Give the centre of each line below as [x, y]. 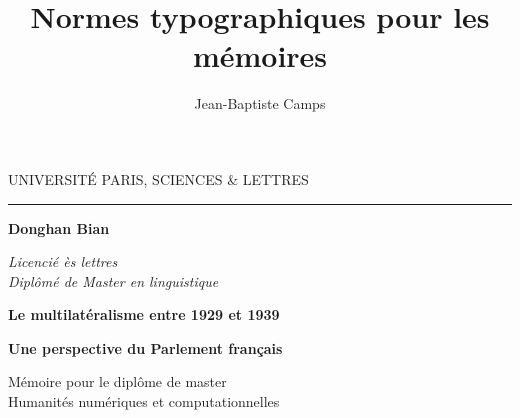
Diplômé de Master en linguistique [113, 280]
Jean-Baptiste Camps [260, 103]
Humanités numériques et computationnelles [144, 401]
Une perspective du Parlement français [145, 347]
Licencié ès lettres [63, 261]
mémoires [260, 55]
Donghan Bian [59, 227]
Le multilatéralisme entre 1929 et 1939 [144, 314]
